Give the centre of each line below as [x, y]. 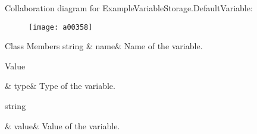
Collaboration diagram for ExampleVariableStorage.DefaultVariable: [129, 8]
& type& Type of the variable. [60, 86]
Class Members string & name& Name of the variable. [104, 46]
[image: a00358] [61, 27]
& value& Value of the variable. [62, 125]
